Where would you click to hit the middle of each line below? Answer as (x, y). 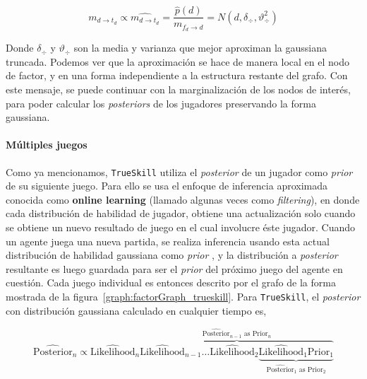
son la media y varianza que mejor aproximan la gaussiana (200, 48)
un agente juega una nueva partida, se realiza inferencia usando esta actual (168, 241)
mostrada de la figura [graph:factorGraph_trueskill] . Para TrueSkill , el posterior (183, 296)
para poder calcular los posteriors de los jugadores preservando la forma (161, 103)
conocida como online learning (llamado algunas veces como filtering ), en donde (183, 199)
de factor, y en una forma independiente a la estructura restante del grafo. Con (177, 75)
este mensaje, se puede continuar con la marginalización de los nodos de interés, (178, 89)
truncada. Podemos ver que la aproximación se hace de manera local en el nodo (178, 61)
